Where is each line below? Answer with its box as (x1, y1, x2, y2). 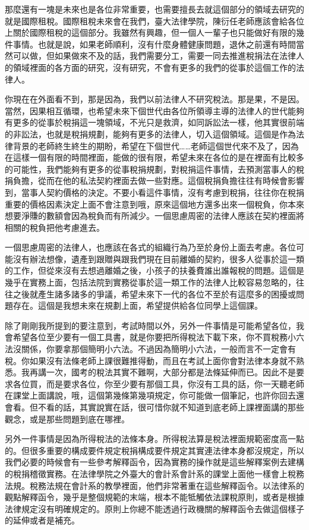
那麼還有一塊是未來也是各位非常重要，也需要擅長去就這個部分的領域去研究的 (5, 3, 304, 15)
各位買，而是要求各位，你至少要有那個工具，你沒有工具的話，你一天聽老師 (12, 377, 304, 390)
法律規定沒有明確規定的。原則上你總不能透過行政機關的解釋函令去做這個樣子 (5, 502, 304, 515)
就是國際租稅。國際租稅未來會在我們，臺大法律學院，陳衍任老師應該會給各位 (5, 14, 304, 27)
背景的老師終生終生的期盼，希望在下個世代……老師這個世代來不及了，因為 (12, 139, 299, 152)
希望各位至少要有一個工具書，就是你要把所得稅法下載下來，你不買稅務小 (12, 331, 296, 343)
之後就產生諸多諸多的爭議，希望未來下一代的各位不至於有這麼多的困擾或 (12, 287, 296, 300)
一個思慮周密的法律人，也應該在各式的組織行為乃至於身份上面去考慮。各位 (5, 241, 296, 253)
